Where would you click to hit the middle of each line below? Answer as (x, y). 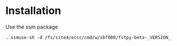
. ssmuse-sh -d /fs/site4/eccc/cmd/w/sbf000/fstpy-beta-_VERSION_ (88, 37)
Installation (33, 11)
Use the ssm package (32, 27)
